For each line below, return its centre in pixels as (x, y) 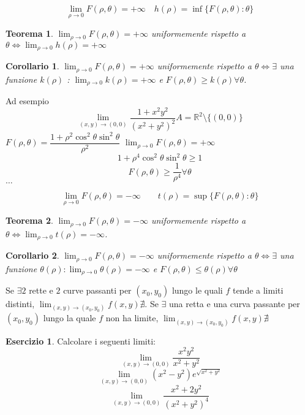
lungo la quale (70, 318)
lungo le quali (197, 290)
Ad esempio (27, 101)
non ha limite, (132, 318)
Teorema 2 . (29, 220)
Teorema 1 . (29, 33)
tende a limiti (258, 290)
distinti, (20, 304)
